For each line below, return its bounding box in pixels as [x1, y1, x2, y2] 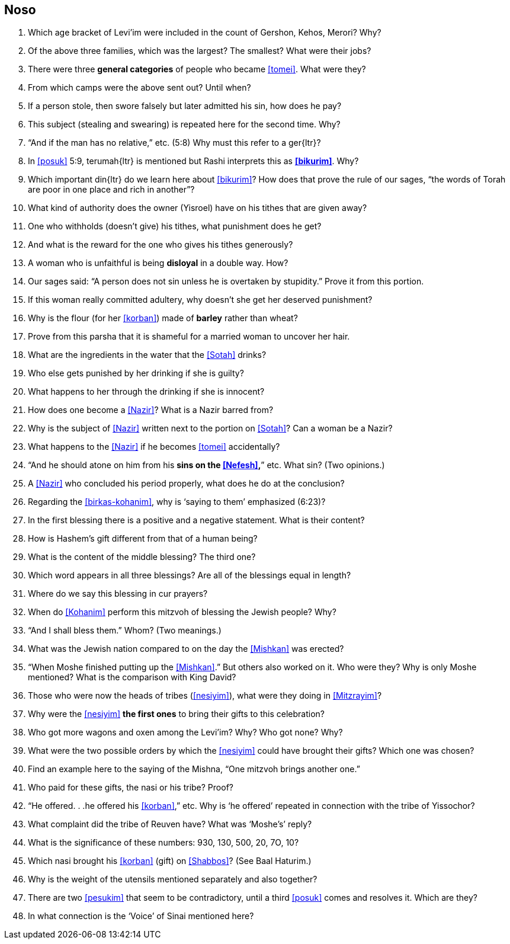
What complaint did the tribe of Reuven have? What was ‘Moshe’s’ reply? [28, 819, 312, 830]
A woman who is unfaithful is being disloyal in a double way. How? [28, 258, 288, 268]
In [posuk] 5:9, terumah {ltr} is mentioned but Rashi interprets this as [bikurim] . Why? [28, 156, 359, 167]
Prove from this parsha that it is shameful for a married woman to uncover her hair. [28, 331, 350, 342]
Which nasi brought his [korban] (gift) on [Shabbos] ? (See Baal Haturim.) [28, 856, 312, 866]
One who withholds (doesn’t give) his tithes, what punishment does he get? [28, 221, 322, 232]
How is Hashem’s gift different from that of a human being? [28, 533, 258, 544]
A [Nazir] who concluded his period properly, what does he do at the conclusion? [28, 478, 345, 489]
